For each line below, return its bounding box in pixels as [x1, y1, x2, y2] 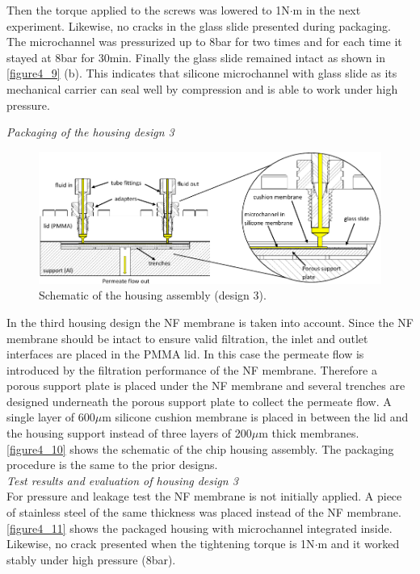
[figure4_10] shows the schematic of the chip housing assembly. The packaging [6, 440, 394, 457]
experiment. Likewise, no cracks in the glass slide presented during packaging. [6, 17, 392, 34]
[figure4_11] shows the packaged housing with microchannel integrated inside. [6, 519, 393, 536]
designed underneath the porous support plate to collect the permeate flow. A [6, 392, 392, 409]
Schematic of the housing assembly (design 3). [39, 287, 267, 304]
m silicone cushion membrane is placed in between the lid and [102, 409, 409, 425]
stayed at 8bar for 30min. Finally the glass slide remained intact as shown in [6, 48, 385, 65]
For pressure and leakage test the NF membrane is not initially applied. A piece [6, 488, 402, 505]
